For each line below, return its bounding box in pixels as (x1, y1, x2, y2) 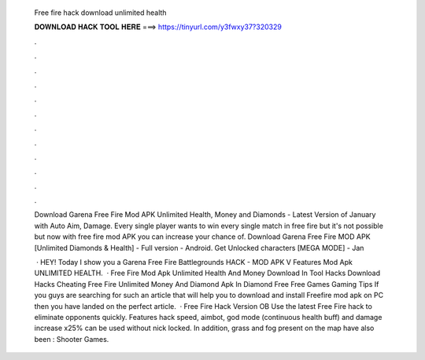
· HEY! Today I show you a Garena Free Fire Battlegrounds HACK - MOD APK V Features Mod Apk (35, 258, 353, 267)
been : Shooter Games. (34, 334, 109, 343)
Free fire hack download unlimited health (34, 8, 167, 17)
